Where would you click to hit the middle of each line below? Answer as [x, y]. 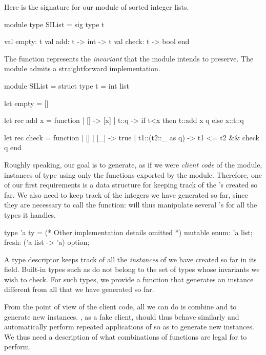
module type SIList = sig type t [54, 24]
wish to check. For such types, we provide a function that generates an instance [129, 279]
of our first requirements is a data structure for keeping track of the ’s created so [131, 185]
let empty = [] [26, 103]
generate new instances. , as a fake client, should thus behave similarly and [122, 316]
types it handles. [30, 214]
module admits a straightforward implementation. [82, 68]
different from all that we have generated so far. [79, 289]
